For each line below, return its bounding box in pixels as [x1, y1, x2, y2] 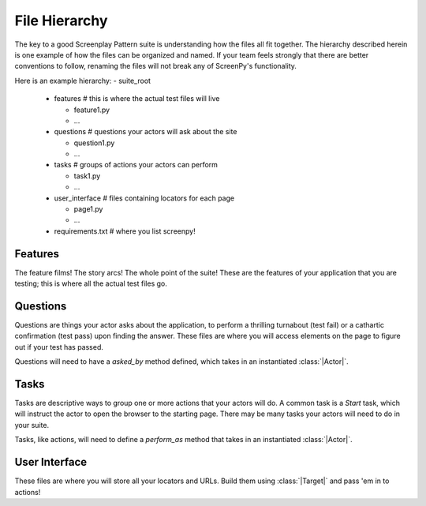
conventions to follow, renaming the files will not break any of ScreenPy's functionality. [14, 62, 297, 71]
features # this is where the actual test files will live [54, 94, 220, 103]
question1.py [73, 138, 115, 148]
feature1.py [73, 105, 110, 114]
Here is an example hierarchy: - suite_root [14, 76, 151, 85]
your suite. [14, 420, 50, 429]
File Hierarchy [14, 12, 108, 29]
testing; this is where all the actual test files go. [14, 279, 167, 288]
